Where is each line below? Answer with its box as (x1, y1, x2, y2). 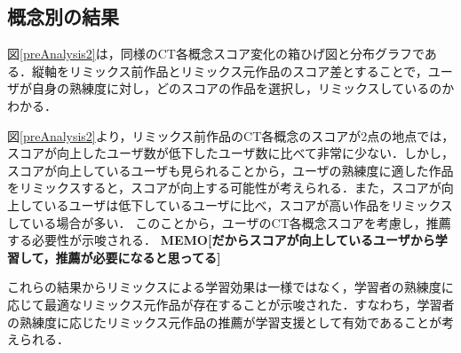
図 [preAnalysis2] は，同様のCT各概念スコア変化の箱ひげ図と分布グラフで (7, 44, 425, 63)
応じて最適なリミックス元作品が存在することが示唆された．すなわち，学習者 (7, 294, 455, 313)
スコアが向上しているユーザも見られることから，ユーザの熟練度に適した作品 (7, 161, 454, 179)
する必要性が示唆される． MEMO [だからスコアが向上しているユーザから (7, 231, 435, 249)
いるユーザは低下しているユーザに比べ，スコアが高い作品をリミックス (44, 195, 453, 214)
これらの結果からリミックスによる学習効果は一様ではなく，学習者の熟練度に (7, 278, 454, 296)
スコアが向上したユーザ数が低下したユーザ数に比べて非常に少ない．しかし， (7, 144, 454, 162)
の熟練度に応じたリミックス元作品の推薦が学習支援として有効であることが (7, 312, 442, 331)
